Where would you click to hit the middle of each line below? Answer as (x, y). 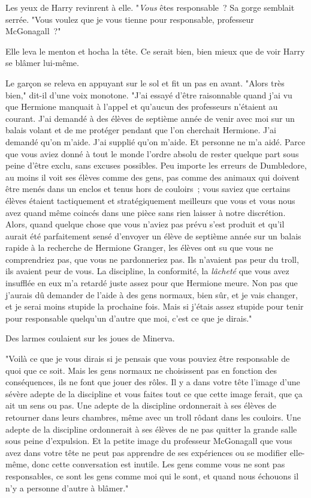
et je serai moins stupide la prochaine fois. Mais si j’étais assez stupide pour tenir (155, 306)
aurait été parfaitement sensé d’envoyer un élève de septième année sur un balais (153, 235)
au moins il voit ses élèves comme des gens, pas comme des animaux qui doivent (153, 177)
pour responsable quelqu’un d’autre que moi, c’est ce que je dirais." (129, 318)
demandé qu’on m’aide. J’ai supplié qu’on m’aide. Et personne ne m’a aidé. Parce (155, 141)
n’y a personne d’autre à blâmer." (67, 487)
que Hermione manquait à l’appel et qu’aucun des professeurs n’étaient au (142, 106)
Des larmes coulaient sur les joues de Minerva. (90, 338)
